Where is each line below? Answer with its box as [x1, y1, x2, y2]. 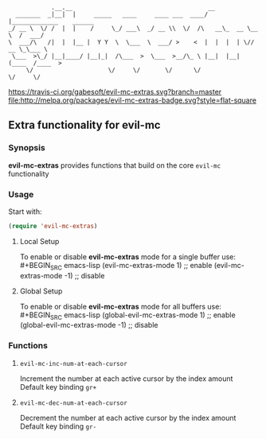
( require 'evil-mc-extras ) [8, 222, 98, 230]
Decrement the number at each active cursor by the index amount [19, 413, 237, 422]
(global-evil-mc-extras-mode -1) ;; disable [19, 321, 158, 330]
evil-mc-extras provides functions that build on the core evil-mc [8, 160, 221, 170]
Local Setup [19, 236, 60, 246]
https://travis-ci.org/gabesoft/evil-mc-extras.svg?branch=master [8, 87, 222, 96]
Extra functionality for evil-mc [8, 118, 161, 132]
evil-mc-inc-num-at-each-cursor [19, 359, 127, 367]
